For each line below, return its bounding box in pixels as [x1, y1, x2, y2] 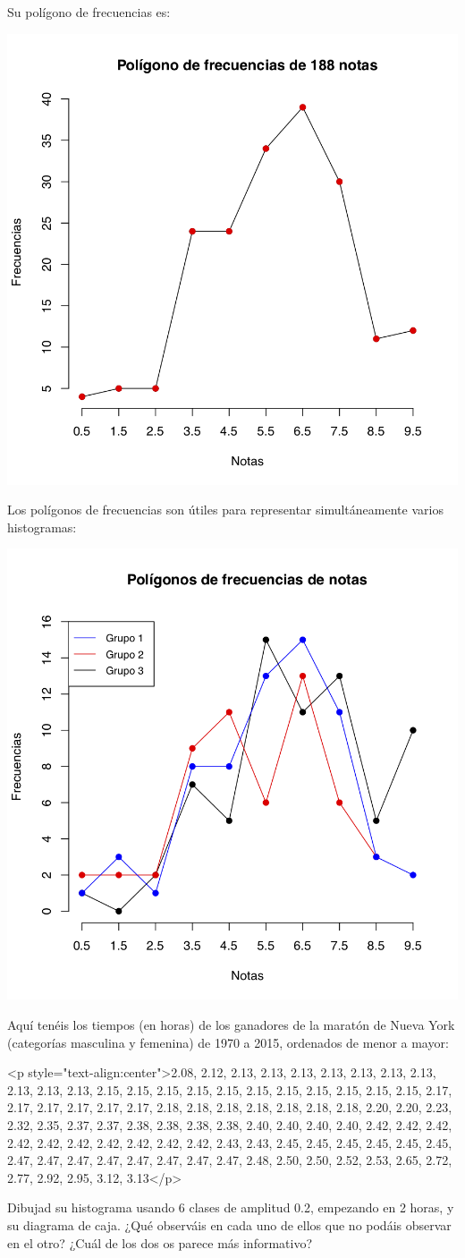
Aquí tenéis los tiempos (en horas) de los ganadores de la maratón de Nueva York [7, 1015, 455, 1033]
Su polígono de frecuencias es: [7, 3, 171, 21]
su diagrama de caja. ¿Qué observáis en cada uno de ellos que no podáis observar [7, 1215, 452, 1234]
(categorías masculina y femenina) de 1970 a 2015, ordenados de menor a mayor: [7, 1033, 449, 1051]
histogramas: [7, 517, 77, 536]
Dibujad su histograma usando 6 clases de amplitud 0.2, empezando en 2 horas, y [7, 1198, 454, 1217]
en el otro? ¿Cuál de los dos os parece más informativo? [7, 1233, 313, 1252]
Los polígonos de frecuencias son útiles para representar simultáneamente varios [7, 500, 444, 519]
